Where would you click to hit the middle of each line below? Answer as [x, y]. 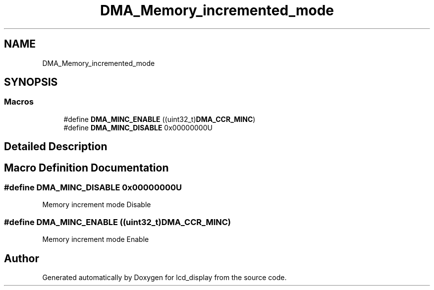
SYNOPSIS [31, 82]
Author [22, 258]
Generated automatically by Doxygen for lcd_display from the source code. [164, 278]
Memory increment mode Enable [96, 239]
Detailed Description [56, 147]
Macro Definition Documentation [86, 168]
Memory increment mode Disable [97, 205]
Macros [19, 102]
